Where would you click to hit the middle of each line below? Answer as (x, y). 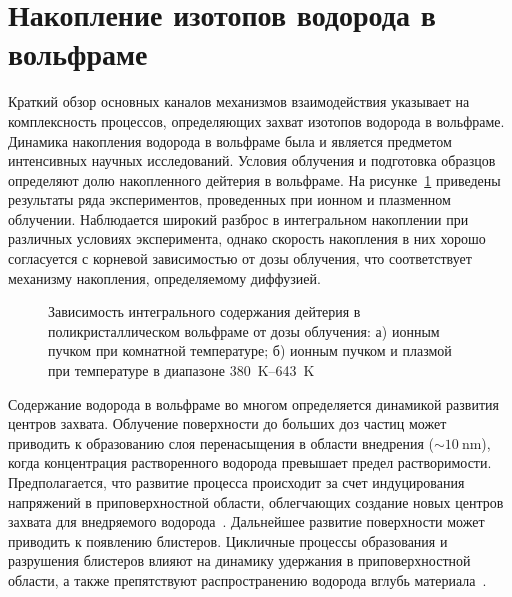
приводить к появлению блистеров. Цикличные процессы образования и (228, 540)
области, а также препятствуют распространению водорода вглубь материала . (247, 579)
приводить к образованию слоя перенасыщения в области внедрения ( (221, 442)
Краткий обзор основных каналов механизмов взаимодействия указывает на (239, 101)
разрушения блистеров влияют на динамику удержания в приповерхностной (239, 560)
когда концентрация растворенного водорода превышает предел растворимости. (250, 462)
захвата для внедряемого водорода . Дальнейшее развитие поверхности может (246, 521)
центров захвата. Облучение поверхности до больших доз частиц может (227, 423)
